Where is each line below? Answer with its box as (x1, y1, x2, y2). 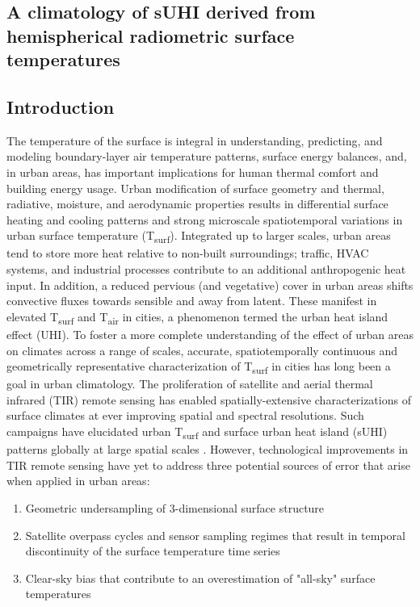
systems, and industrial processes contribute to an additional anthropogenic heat (6, 261, 406, 278)
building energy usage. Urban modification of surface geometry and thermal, (6, 179, 384, 196)
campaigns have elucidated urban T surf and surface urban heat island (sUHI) (6, 423, 388, 442)
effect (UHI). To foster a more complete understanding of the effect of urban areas (6, 325, 414, 342)
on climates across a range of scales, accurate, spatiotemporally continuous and (6, 341, 398, 358)
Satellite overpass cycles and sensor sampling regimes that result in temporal (25, 526, 405, 543)
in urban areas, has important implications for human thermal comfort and (6, 163, 379, 180)
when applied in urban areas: (6, 472, 150, 489)
